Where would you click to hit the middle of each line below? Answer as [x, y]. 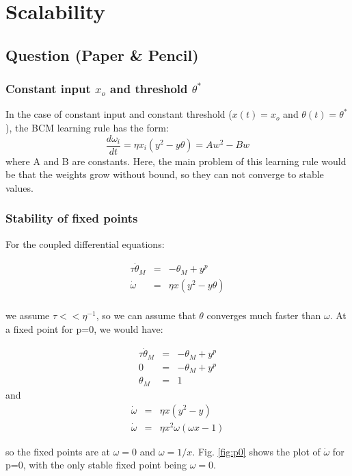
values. [19, 187]
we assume [28, 315]
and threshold [149, 89]
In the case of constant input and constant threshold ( [119, 114]
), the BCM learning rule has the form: [87, 127]
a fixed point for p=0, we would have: [84, 328]
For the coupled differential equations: [85, 243]
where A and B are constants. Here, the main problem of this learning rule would [176, 161]
